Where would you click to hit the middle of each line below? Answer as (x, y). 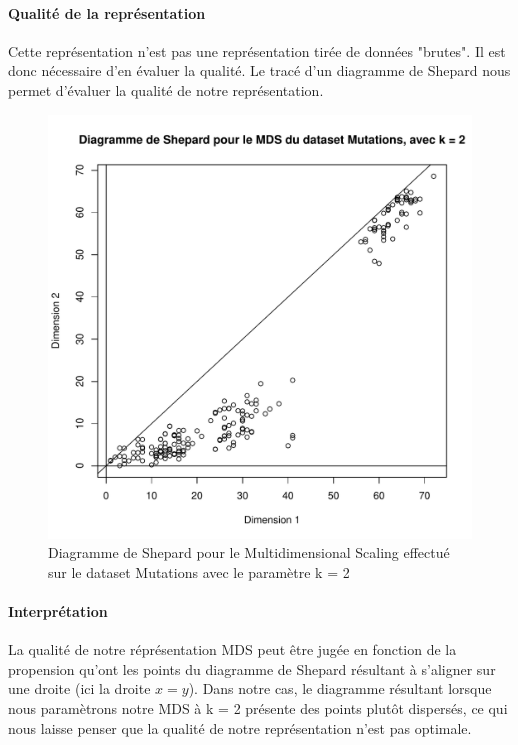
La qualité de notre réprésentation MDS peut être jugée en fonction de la (232, 649)
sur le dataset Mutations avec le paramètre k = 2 (199, 571)
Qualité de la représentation (107, 12)
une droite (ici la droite (79, 688)
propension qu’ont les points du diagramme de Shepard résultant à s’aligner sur (252, 668)
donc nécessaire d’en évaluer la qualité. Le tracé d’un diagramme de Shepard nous (259, 70)
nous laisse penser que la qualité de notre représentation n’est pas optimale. (240, 727)
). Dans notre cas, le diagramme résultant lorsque (340, 688)
